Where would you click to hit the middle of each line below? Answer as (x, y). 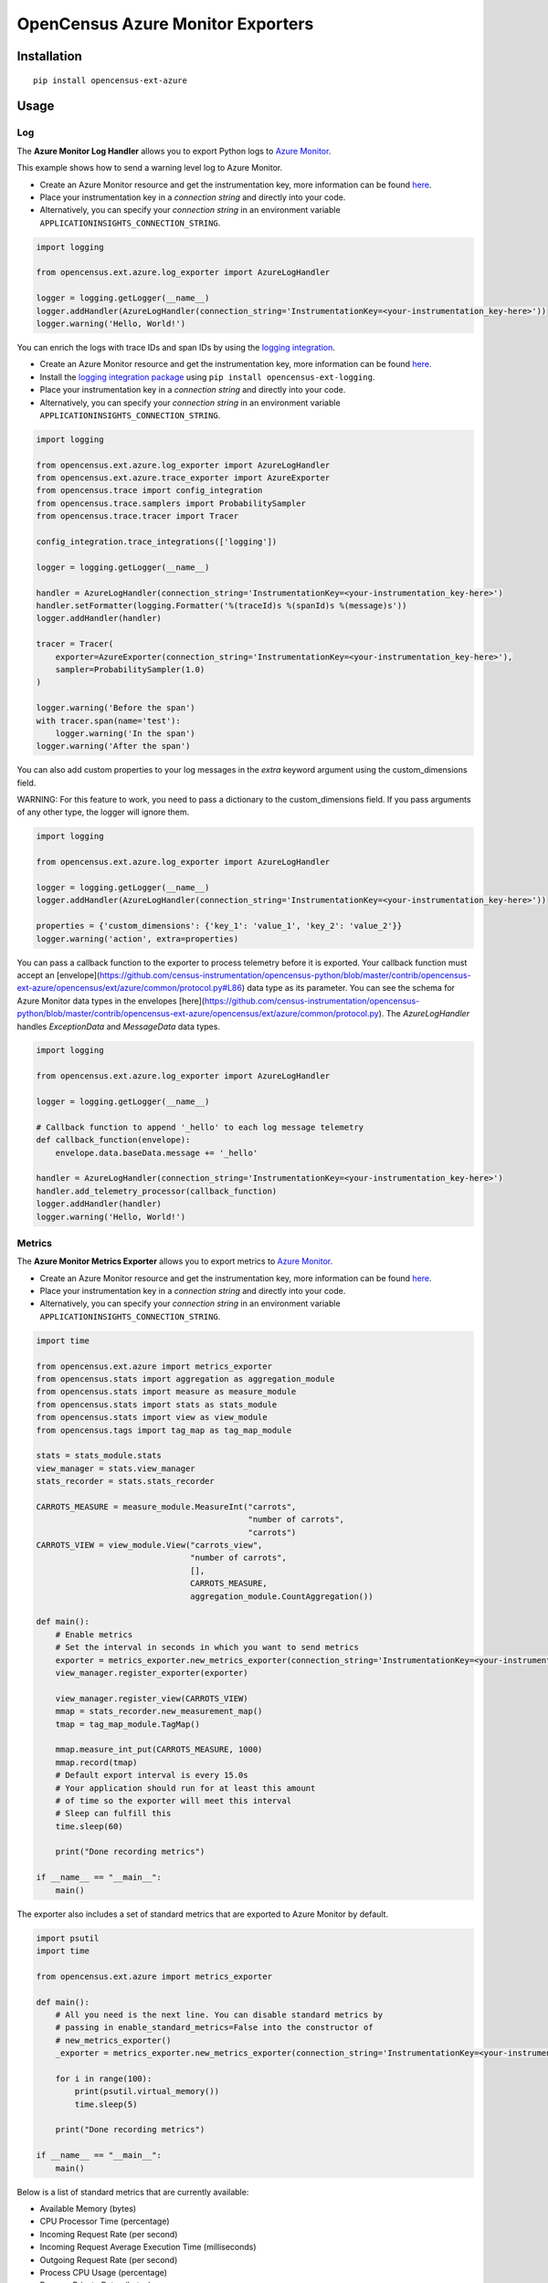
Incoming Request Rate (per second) (109, 2234)
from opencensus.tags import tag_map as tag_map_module (164, 1430)
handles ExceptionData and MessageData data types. (119, 1026)
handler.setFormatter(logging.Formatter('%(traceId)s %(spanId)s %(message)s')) (221, 606)
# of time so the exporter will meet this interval (174, 1800)
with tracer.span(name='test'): (109, 721)
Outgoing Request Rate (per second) (109, 2259)
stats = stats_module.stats (99, 1456)
